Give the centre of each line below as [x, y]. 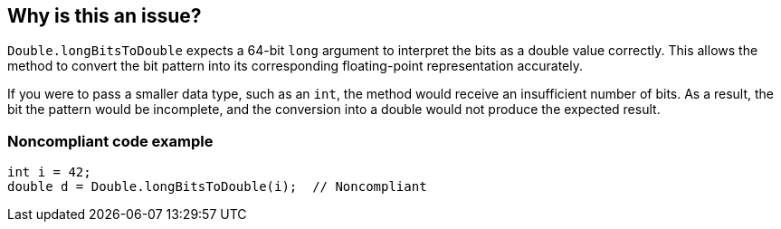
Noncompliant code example [110, 141]
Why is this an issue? [105, 16]
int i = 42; [49, 172]
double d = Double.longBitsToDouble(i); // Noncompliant [217, 187]
